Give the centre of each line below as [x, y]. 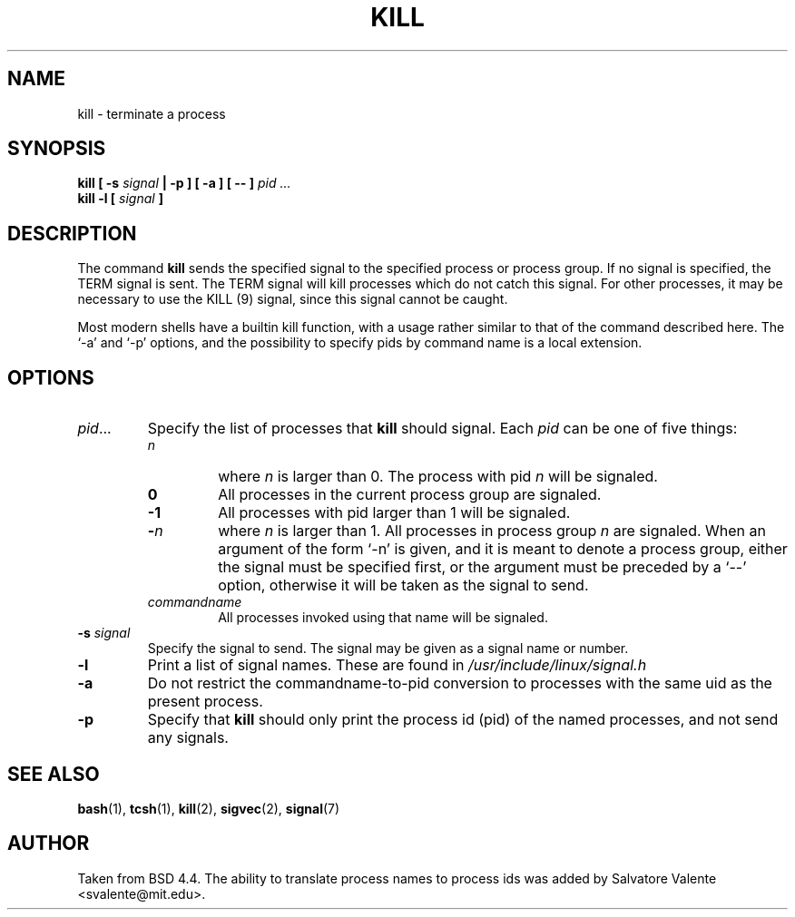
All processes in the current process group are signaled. [410, 495]
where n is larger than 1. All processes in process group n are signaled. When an [492, 531]
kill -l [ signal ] [120, 199]
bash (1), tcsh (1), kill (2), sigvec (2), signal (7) [209, 808]
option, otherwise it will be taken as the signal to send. [403, 585]
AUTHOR [49, 844]
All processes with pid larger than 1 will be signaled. [394, 513]
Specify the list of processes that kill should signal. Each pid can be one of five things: [442, 429]
